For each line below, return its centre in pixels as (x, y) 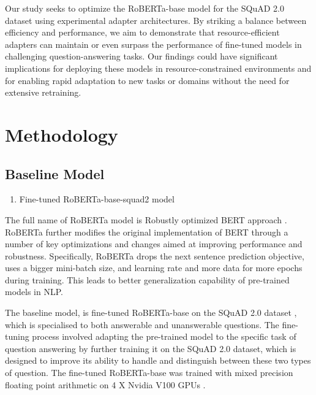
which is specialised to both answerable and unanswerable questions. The (142, 324)
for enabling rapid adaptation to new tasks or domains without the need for (147, 80)
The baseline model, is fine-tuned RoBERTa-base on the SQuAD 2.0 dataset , (151, 313)
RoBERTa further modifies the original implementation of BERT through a (147, 232)
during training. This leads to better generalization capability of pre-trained (147, 279)
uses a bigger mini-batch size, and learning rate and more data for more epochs (154, 268)
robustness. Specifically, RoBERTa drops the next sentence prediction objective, (155, 255)
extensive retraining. (43, 92)
